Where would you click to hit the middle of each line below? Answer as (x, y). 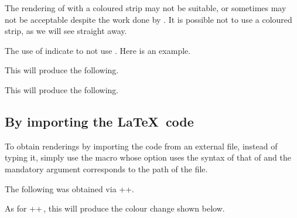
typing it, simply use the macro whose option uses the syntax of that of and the (148, 157)
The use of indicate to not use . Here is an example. (98, 50)
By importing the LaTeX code (99, 121)
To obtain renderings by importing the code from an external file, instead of (141, 146)
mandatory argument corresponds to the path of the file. (106, 168)
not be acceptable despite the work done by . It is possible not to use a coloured (148, 19)
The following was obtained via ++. (69, 188)
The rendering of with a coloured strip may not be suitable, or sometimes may (146, 8)
